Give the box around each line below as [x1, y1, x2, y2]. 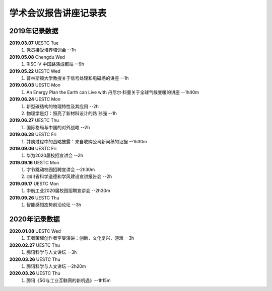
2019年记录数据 [9, 27, 59, 35]
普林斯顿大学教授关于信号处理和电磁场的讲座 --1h [26, 75, 129, 81]
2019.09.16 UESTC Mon [9, 159, 59, 165]
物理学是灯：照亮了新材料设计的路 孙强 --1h [26, 110, 117, 116]
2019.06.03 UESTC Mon [9, 82, 60, 88]
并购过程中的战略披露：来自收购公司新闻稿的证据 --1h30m [26, 138, 147, 144]
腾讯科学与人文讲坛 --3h [26, 249, 77, 255]
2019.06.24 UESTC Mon [9, 96, 60, 103]
